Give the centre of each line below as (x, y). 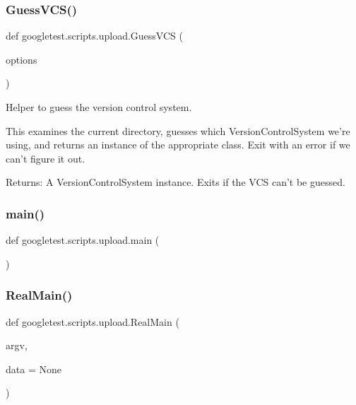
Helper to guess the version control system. (99, 107)
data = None (34, 369)
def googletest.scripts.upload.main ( (83, 240)
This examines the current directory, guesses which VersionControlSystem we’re (178, 130)
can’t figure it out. (46, 158)
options (22, 59)
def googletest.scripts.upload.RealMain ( (93, 321)
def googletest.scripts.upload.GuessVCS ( (94, 36)
